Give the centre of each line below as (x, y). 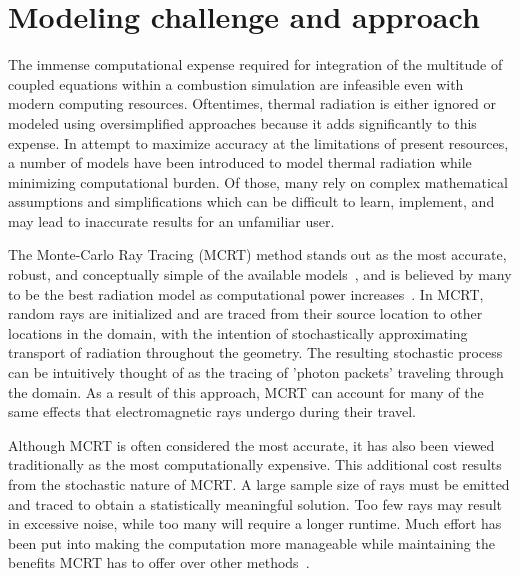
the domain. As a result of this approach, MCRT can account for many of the (246, 391)
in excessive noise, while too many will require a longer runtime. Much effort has (255, 523)
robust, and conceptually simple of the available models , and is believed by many (260, 274)
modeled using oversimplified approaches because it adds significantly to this (242, 122)
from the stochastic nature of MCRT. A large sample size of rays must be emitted (259, 484)
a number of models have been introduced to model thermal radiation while (240, 162)
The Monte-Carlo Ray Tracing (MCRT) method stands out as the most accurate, (257, 254)
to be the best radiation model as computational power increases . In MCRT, (246, 293)
